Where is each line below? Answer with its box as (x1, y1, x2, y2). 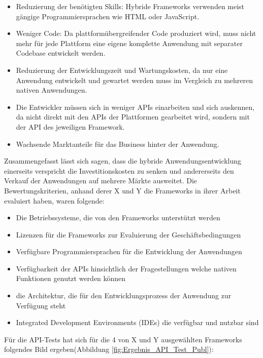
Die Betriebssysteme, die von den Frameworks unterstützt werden (16, 212, 220, 223)
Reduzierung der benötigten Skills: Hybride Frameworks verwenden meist (16, 1, 245, 11)
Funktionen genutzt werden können (16, 273, 126, 284)
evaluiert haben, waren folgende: (4, 195, 105, 206)
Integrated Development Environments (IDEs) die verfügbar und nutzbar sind (16, 317, 259, 328)
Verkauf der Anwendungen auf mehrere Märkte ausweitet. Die (4, 175, 198, 186)
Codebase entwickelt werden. (16, 48, 106, 58)
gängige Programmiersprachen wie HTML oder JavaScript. (16, 11, 200, 21)
